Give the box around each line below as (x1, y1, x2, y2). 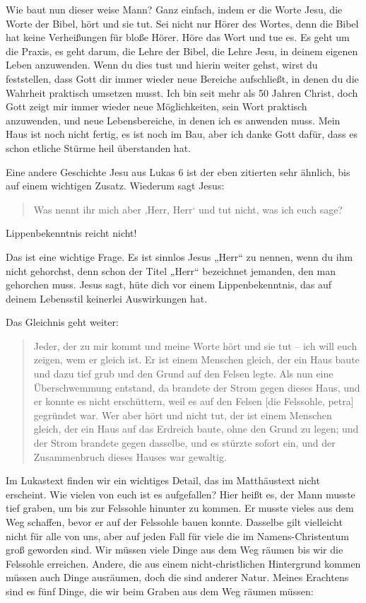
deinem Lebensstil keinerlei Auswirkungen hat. (6, 291, 208, 305)
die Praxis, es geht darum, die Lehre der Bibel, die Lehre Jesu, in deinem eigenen (6, 43, 358, 58)
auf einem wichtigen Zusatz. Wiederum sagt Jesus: (6, 178, 225, 193)
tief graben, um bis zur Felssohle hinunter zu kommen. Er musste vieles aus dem (6, 500, 354, 515)
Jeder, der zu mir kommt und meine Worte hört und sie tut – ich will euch (33, 338, 358, 353)
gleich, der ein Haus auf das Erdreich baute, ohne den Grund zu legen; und (33, 421, 359, 436)
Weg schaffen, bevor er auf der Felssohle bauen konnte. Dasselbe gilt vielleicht (6, 515, 343, 529)
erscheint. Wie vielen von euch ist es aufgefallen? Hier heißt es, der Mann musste (6, 486, 355, 501)
